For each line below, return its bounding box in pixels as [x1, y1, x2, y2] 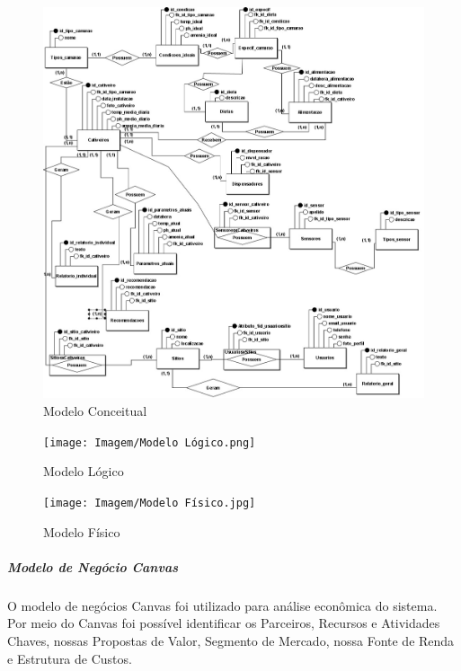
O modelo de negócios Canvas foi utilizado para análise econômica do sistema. [7, 596, 438, 614]
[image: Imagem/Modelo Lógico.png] [43, 436, 256, 449]
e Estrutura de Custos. [7, 649, 132, 667]
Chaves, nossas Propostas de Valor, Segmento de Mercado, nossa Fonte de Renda [7, 631, 455, 649]
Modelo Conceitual [43, 402, 147, 420]
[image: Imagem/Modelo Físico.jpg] [43, 496, 256, 509]
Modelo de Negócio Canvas [7, 557, 178, 576]
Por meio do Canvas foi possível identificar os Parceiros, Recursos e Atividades [7, 614, 440, 632]
